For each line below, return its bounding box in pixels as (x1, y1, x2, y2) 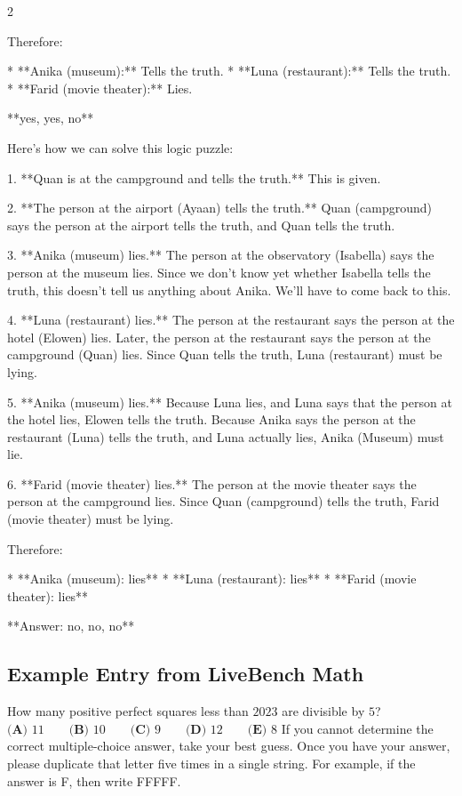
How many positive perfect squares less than (7, 702, 249, 720)
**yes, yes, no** (7, 109, 94, 127)
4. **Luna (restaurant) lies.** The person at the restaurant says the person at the (7, 310, 455, 329)
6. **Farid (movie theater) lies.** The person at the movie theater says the (7, 474, 417, 493)
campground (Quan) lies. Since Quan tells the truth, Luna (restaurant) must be (7, 345, 442, 364)
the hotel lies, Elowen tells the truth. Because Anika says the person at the (7, 410, 416, 429)
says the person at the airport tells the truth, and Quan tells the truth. (7, 215, 395, 234)
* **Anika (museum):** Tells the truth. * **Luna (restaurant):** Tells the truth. (7, 61, 451, 80)
